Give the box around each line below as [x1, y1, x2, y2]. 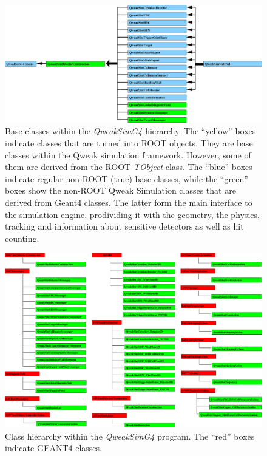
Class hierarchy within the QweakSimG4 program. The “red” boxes [5, 429, 255, 442]
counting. [5, 231, 39, 244]
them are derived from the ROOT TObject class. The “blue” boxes [5, 160, 252, 173]
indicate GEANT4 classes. [5, 441, 102, 454]
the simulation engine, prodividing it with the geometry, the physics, [5, 208, 260, 220]
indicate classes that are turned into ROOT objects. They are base [5, 136, 253, 149]
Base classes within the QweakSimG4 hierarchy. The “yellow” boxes [5, 124, 256, 137]
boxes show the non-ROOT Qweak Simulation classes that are [5, 184, 236, 197]
